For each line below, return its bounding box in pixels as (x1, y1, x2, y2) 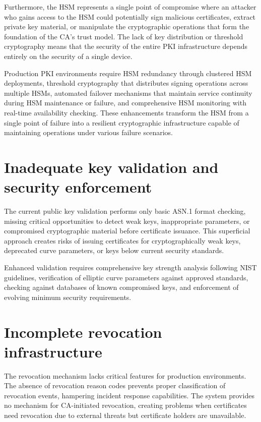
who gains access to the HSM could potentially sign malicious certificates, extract (4, 11, 256, 22)
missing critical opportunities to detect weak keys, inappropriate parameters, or (4, 215, 250, 226)
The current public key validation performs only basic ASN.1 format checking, (4, 206, 246, 216)
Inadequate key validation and (4, 156, 219, 177)
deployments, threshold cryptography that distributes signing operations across (4, 78, 248, 88)
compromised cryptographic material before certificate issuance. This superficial (4, 225, 250, 236)
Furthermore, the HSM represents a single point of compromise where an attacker (4, 2, 256, 12)
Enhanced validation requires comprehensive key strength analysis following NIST (4, 262, 257, 272)
